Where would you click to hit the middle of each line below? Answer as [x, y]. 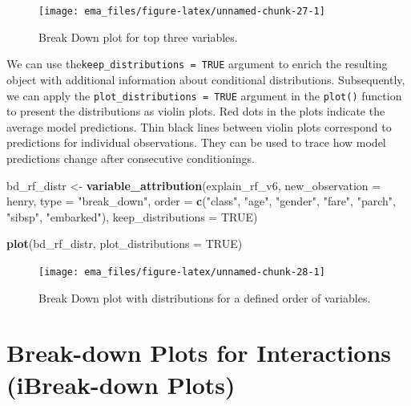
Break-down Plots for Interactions [199, 353]
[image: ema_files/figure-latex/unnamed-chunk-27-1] [182, 11]
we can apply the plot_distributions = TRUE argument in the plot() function [204, 95]
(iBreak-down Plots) [121, 384]
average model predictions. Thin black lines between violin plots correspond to [199, 126]
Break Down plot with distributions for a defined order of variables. [205, 297]
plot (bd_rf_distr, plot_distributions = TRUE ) [125, 244]
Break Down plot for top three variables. [138, 37]
